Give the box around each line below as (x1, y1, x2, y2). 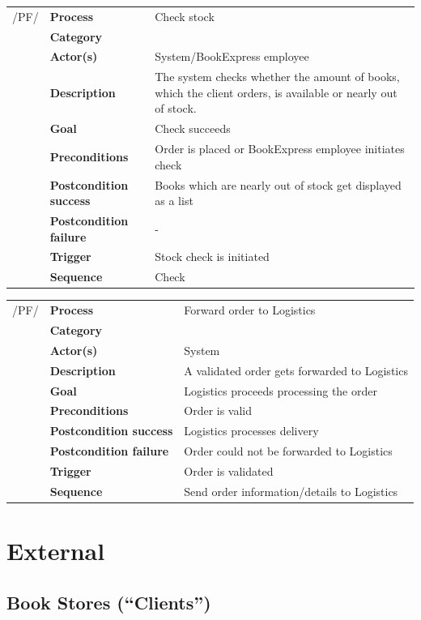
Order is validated (184, 462, 274, 479)
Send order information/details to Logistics (184, 482, 398, 499)
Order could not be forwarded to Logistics (184, 443, 393, 460)
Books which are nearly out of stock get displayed (155, 176, 402, 193)
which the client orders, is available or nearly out (155, 83, 398, 100)
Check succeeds (155, 120, 231, 137)
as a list (155, 192, 193, 209)
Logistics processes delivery (184, 422, 319, 439)
